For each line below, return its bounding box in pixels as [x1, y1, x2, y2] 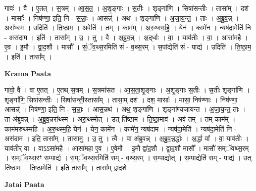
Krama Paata [4, 68, 51, 78]
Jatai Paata [4, 179, 45, 189]
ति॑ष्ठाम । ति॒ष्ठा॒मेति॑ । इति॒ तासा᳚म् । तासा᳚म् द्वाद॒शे [4, 162, 127, 172]
